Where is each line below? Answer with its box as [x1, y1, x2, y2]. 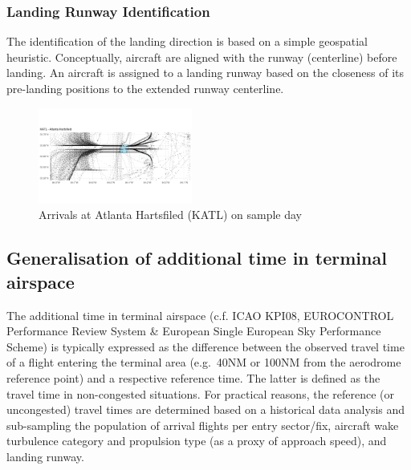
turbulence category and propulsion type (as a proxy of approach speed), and [6, 432, 387, 449]
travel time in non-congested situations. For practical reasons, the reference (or [6, 385, 395, 402]
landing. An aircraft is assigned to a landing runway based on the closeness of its [6, 64, 405, 81]
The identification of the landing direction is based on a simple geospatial [6, 33, 368, 50]
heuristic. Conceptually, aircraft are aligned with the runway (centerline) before [6, 48, 397, 65]
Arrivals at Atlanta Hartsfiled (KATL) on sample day [39, 206, 302, 223]
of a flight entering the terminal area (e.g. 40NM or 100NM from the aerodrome [6, 354, 401, 371]
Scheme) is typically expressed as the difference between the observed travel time [6, 338, 405, 355]
